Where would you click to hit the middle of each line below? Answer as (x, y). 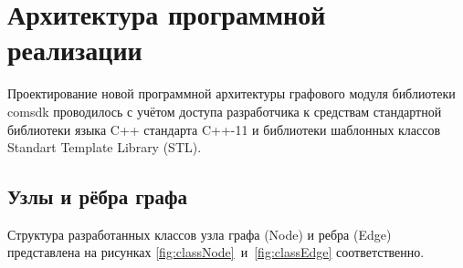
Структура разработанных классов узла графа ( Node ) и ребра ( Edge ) (200, 234)
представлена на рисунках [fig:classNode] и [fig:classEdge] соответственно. (216, 252)
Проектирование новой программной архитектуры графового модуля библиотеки (231, 93)
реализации (75, 50)
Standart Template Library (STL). (105, 147)
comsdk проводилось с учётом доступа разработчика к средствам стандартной (225, 111)
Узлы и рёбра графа (97, 196)
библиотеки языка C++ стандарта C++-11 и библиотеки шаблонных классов (224, 129)
